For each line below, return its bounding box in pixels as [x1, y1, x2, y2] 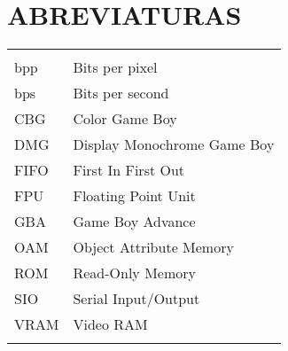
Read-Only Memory [73, 262, 196, 284]
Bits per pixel [73, 57, 158, 78]
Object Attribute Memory [73, 237, 234, 258]
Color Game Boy [73, 108, 177, 129]
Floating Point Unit [73, 185, 196, 207]
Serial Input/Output [73, 288, 200, 309]
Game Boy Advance [73, 211, 196, 232]
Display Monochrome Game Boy [73, 134, 275, 155]
